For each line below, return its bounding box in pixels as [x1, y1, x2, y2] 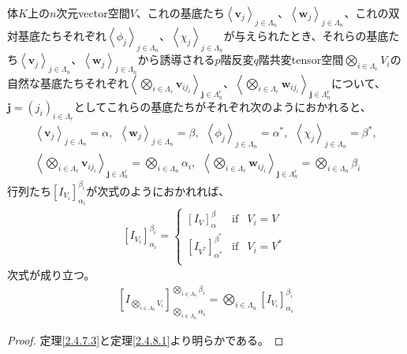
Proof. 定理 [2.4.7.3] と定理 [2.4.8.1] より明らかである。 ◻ [7, 331, 284, 348]
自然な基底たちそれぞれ [7, 74, 129, 91]
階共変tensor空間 [258, 51, 344, 68]
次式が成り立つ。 [7, 266, 95, 283]
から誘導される [137, 51, 215, 68]
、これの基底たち [136, 5, 225, 20]
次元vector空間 [56, 5, 130, 20]
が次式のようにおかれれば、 [86, 182, 230, 199]
